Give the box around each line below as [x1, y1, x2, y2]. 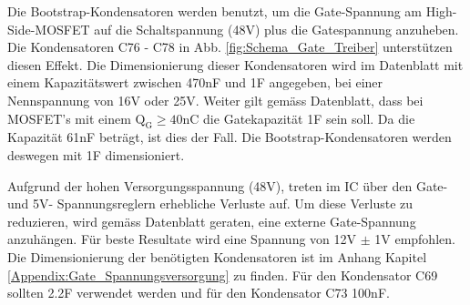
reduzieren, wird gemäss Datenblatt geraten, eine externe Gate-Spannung [7, 211, 416, 230]
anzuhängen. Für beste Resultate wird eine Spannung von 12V [7, 229, 357, 249]
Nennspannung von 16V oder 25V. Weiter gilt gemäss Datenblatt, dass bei [7, 90, 424, 109]
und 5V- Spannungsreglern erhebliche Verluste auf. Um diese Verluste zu [7, 194, 414, 213]
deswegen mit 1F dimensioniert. [7, 145, 185, 164]
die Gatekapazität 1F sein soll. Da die [203, 108, 415, 127]
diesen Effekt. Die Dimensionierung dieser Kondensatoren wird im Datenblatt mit [7, 55, 464, 74]
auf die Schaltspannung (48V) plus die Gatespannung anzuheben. [94, 19, 459, 38]
